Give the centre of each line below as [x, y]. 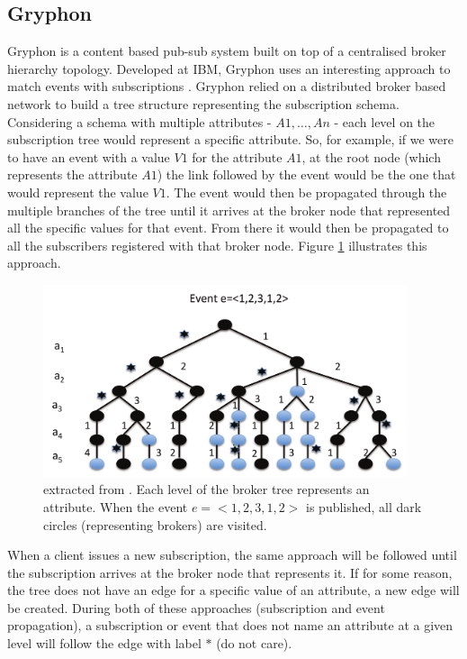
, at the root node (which [371, 156]
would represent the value [78, 192]
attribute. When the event [116, 506]
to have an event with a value [89, 156]
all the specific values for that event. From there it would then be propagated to [228, 228]
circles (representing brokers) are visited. [155, 524]
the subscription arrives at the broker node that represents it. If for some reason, [230, 572]
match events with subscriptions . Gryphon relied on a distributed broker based [227, 86]
